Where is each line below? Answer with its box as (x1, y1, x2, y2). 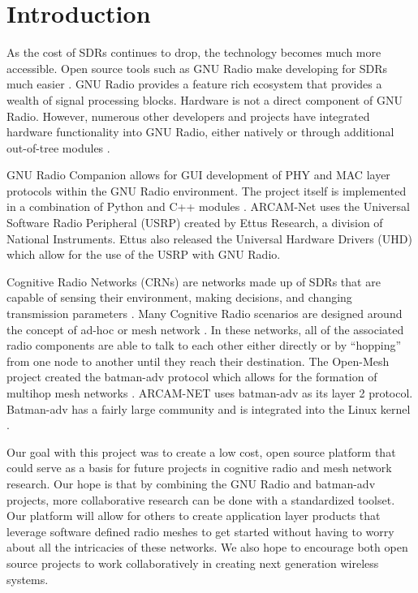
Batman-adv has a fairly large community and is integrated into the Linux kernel (6, 400, 411, 417)
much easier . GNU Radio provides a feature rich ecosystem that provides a (6, 75, 382, 92)
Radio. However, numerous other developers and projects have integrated (6, 107, 370, 124)
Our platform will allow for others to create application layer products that (6, 507, 381, 524)
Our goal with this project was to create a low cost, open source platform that (6, 443, 396, 460)
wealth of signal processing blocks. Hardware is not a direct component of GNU (6, 91, 403, 108)
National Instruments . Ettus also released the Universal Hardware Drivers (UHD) (6, 230, 412, 247)
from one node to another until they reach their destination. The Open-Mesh (6, 352, 390, 369)
